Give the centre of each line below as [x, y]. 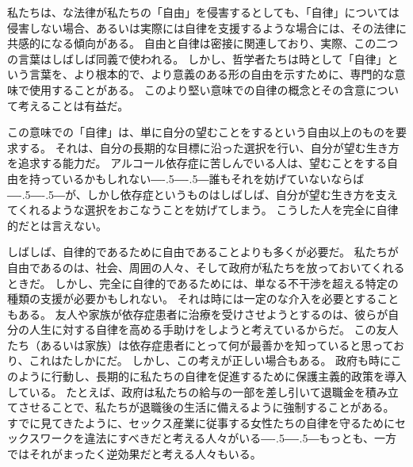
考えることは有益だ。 [73, 105]
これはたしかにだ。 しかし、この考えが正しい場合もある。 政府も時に [210, 360]
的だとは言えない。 [57, 225]
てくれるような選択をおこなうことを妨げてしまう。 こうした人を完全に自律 [203, 210]
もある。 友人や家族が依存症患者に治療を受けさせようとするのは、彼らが [198, 314]
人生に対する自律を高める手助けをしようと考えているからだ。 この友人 [214, 329]
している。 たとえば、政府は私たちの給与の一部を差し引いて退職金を [186, 391]
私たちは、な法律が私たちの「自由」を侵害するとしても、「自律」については [203, 12]
